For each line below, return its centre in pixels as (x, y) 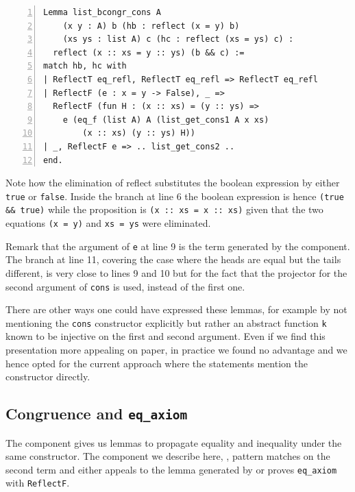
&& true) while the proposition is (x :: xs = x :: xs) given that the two (164, 209)
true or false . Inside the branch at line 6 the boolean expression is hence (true (175, 196)
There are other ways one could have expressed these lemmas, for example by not (176, 309)
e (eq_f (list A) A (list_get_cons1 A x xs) (166, 120)
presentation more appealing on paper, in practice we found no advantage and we (176, 350)
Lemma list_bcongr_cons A (102, 12)
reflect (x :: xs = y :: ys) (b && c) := (149, 52)
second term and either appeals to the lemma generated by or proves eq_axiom (171, 469)
